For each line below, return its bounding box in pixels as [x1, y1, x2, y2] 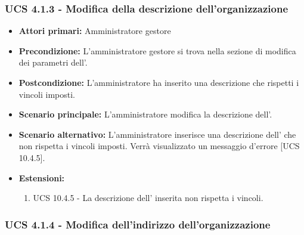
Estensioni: [18, 171, 65, 184]
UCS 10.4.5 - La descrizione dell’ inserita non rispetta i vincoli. [33, 191, 263, 204]
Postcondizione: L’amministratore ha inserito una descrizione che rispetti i [18, 76, 299, 88]
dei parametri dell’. [18, 56, 88, 69]
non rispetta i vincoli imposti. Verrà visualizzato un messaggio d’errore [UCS [18, 140, 300, 152]
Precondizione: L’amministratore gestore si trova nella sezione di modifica [18, 44, 296, 57]
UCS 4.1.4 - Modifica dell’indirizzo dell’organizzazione [5, 217, 271, 231]
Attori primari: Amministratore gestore [18, 24, 171, 37]
